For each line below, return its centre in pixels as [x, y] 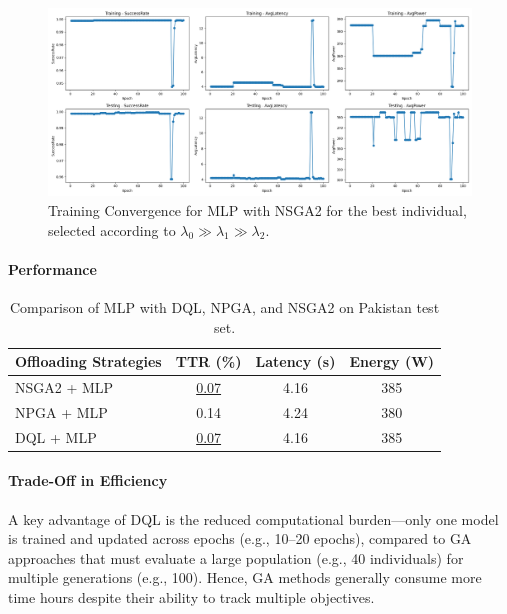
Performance [52, 268]
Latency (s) [295, 361]
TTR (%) [208, 361]
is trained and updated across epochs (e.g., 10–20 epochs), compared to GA [240, 538]
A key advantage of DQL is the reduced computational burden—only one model [253, 518]
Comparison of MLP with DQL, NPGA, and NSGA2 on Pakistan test [225, 306]
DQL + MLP [56, 436]
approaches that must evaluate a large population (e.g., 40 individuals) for [236, 557]
